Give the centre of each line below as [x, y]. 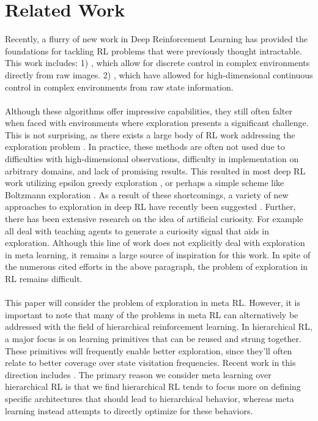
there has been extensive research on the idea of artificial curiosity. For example [154, 219]
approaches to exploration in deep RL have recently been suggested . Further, [150, 207]
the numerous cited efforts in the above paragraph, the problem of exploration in [157, 266]
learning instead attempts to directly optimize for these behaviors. [129, 410]
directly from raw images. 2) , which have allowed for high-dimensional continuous [159, 74]
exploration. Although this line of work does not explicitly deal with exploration [155, 243]
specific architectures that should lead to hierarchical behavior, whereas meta [150, 398]
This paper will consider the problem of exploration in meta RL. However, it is [153, 303]
